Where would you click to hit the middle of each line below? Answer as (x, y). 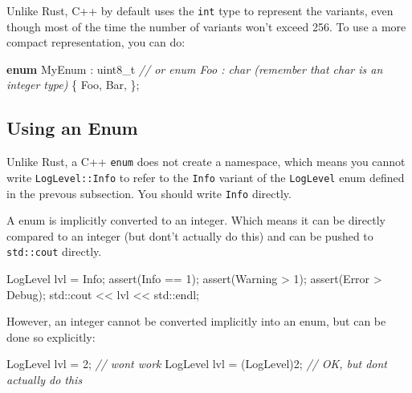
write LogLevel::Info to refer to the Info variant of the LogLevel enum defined (206, 177)
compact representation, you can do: (96, 42)
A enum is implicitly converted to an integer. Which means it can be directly (196, 220)
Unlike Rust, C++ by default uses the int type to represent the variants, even (200, 10)
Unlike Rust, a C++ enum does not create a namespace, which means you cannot (206, 162)
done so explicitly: (51, 336)
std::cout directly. (54, 251)
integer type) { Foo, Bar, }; (73, 85)
